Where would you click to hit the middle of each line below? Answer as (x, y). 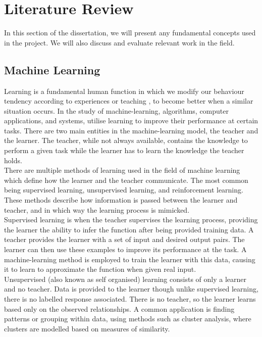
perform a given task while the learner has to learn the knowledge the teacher (124, 150)
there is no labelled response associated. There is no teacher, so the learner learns (130, 298)
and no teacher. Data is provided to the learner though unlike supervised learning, (131, 289)
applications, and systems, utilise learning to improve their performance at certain (131, 121)
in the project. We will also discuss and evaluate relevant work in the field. (119, 42)
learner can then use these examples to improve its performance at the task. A (125, 249)
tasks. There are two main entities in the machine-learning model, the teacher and (131, 130)
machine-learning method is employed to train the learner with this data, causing (130, 259)
